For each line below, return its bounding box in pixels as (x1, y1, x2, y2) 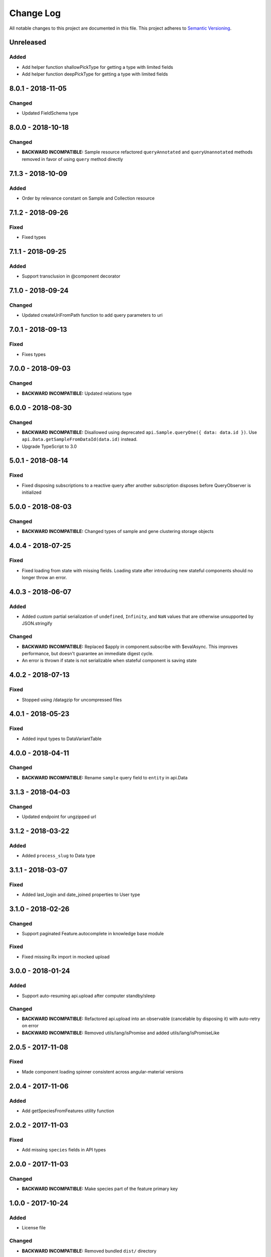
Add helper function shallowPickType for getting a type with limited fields (22, 64, 173, 70)
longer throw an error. (22, 574, 67, 580)
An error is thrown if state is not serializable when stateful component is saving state (22, 658, 197, 664)
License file (22, 1225, 46, 1231)
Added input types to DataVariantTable (22, 736, 102, 742)
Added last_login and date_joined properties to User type (22, 891, 141, 897)
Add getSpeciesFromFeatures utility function (22, 1108, 114, 1114)
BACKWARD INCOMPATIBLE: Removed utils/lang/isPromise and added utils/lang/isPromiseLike (22, 1030, 220, 1036)
